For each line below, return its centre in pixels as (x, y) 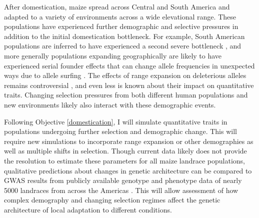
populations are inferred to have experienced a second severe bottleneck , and (123, 46)
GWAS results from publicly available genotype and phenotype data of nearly (123, 180)
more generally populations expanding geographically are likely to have (113, 55)
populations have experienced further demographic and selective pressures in (121, 26)
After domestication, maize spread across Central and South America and (117, 6)
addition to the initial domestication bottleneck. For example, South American (124, 36)
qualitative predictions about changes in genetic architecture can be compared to (128, 170)
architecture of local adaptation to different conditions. (88, 209)
